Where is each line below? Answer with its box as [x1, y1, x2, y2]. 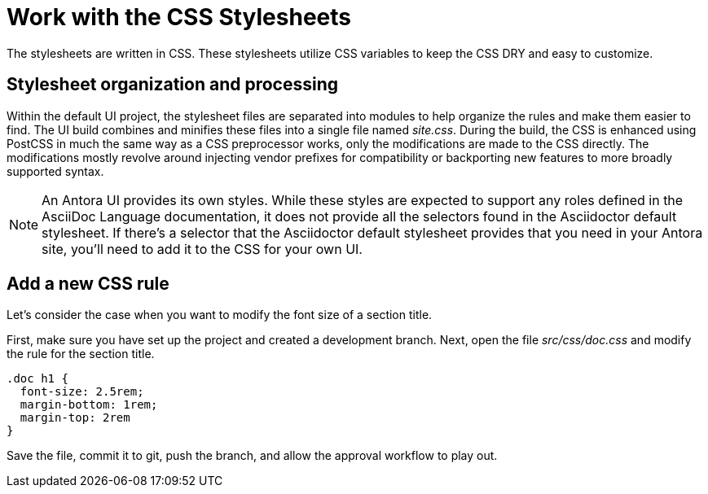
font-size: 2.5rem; [20, 385, 144, 399]
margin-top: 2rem [20, 411, 130, 425]
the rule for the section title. [7, 347, 155, 361]
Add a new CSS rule [7, 273, 169, 295]
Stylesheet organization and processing [7, 74, 339, 95]
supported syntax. [7, 164, 104, 178]
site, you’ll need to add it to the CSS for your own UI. [42, 240, 363, 257]
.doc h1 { [7, 372, 68, 386]
